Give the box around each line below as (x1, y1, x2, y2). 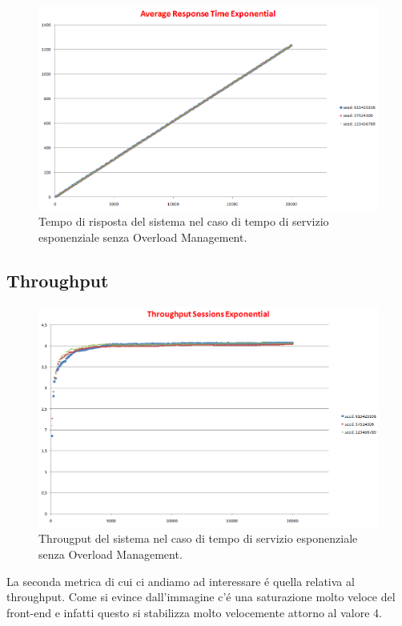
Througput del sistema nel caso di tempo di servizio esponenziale (38, 530, 358, 547)
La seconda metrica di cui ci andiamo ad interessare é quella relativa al (6, 572, 355, 589)
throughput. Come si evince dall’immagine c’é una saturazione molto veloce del (6, 588, 396, 605)
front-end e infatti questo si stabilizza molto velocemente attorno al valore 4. (6, 604, 382, 620)
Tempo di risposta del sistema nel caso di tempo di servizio (38, 213, 329, 230)
